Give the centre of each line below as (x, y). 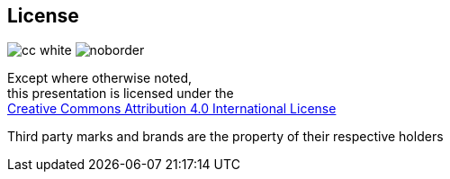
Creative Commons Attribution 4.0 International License (172, 109)
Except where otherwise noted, (100, 78)
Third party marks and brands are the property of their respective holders (225, 137)
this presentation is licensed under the (121, 94)
